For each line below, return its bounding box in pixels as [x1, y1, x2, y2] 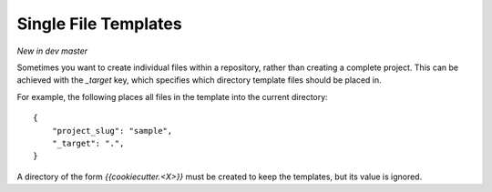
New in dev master [16, 45, 88, 56]
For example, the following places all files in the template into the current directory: [16, 91, 328, 102]
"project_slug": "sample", [51, 126, 173, 136]
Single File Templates [16, 14, 182, 34]
